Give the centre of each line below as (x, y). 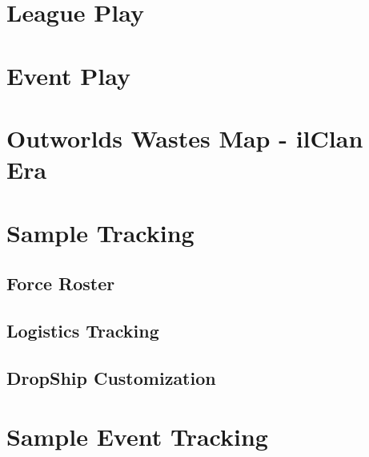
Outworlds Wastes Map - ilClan (185, 138)
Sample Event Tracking (137, 437)
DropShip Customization (111, 377)
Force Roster (61, 283)
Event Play (68, 75)
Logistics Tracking (83, 330)
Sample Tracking (100, 232)
